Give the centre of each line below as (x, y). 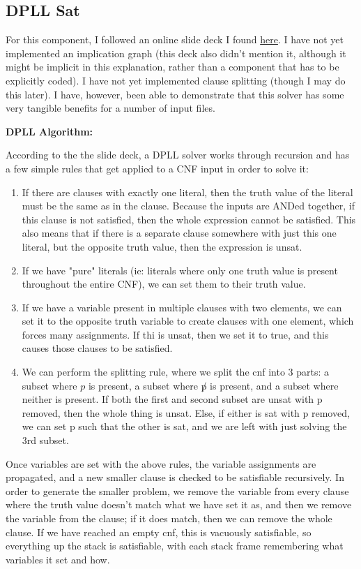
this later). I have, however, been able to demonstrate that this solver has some (175, 94)
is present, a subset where (143, 385)
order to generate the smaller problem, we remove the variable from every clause (177, 490)
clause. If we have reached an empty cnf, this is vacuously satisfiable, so (159, 532)
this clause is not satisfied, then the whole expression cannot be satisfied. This (189, 219)
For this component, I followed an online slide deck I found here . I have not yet (175, 39)
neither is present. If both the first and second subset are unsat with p (172, 399)
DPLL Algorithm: (49, 131)
